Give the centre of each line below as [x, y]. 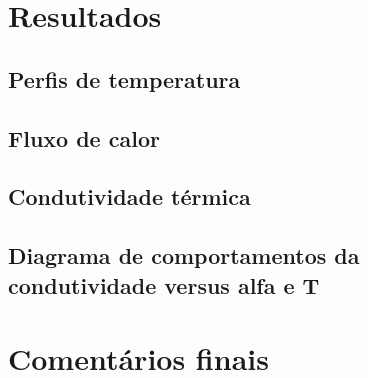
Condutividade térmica [129, 196]
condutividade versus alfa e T [164, 284]
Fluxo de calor [84, 137]
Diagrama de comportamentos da [184, 255]
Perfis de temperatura [124, 78]
